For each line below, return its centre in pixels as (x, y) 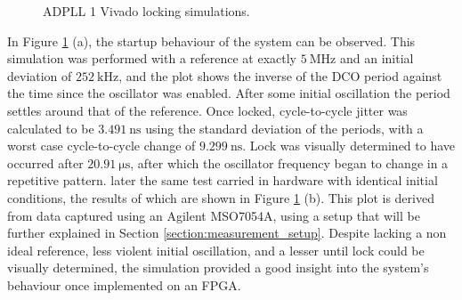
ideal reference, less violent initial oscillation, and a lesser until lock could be (216, 250)
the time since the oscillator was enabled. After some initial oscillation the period (229, 93)
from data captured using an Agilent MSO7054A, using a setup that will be (214, 215)
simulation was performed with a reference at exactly (152, 58)
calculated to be (51, 128)
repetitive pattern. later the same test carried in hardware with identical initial (223, 180)
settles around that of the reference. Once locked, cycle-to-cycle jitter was (207, 110)
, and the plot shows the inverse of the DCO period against (280, 75)
